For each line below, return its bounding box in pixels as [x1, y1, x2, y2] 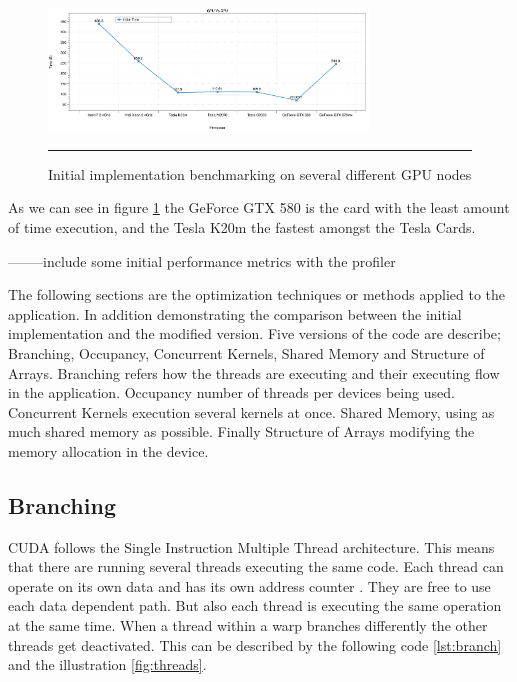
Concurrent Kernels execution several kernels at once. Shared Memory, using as [8, 401, 495, 422]
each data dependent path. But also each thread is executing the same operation [8, 595, 502, 616]
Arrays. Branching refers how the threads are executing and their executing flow [8, 362, 500, 383]
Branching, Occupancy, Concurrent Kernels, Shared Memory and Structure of [8, 342, 485, 363]
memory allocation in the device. [8, 440, 209, 461]
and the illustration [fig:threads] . [8, 654, 207, 675]
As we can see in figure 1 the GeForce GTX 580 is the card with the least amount [8, 197, 510, 218]
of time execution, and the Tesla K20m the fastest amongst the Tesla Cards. [8, 216, 476, 237]
